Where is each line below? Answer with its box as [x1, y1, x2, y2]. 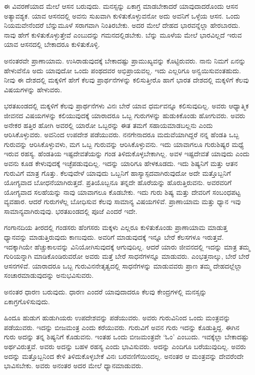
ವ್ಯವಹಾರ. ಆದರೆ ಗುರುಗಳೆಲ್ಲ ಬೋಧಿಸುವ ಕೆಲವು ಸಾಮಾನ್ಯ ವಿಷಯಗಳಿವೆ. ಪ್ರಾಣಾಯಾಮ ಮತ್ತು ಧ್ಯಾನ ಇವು [4, 196, 241, 207]
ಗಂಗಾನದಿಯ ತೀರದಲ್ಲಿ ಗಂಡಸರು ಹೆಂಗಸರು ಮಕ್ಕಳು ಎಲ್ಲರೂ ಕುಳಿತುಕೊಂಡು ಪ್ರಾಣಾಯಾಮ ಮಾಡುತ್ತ [4, 222, 228, 232]
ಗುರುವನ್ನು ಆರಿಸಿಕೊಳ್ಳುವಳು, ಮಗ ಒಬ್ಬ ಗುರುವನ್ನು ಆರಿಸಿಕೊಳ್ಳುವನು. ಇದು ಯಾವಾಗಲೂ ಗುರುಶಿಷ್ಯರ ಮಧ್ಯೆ [4, 139, 244, 149]
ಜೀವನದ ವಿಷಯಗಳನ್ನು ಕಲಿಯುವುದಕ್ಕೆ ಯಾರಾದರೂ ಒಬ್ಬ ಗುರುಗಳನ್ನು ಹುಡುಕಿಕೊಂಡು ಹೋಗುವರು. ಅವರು [4, 110, 245, 120]
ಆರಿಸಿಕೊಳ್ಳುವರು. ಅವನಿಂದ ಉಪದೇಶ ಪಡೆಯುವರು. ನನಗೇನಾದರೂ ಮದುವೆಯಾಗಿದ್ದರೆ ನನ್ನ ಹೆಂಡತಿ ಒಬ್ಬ [4, 129, 239, 140]
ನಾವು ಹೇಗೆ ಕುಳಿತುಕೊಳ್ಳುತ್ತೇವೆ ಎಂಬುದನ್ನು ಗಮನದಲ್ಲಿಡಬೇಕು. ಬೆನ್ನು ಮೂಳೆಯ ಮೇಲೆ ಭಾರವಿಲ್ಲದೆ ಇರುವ [4, 29, 242, 40]
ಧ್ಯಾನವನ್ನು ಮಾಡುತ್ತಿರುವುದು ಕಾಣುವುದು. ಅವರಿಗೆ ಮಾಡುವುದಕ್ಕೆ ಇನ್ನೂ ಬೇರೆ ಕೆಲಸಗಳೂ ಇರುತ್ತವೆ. [4, 232, 224, 242]
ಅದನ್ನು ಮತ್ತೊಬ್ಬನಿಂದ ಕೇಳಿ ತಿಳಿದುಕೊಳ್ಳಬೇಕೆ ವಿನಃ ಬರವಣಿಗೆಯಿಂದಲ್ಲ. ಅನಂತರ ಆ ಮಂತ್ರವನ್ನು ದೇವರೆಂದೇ [4, 351, 244, 361]
